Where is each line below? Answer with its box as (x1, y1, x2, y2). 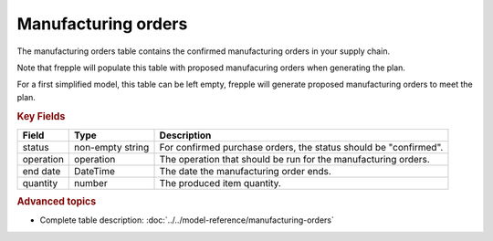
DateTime (74, 164, 116, 177)
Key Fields (16, 110, 66, 122)
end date (22, 164, 61, 177)
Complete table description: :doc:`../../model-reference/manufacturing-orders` (39, 215, 335, 225)
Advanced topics (16, 195, 97, 208)
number (74, 176, 109, 189)
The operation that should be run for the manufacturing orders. (159, 152, 431, 165)
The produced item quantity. (159, 176, 282, 189)
